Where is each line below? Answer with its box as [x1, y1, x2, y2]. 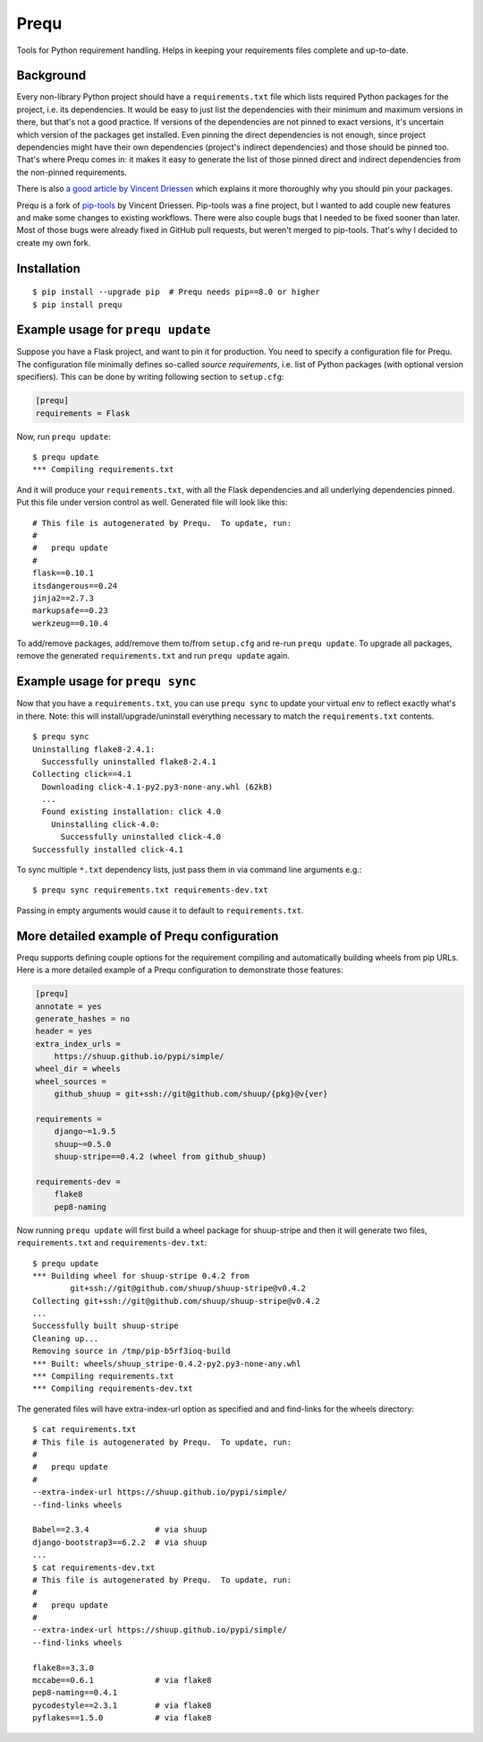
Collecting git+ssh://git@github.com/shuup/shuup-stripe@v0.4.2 [32, 1296, 321, 1306]
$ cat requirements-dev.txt [32, 1562, 156, 1573]
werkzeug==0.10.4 [32, 618, 108, 628]
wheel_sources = [35, 1076, 107, 1086]
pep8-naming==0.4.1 [32, 1687, 118, 1698]
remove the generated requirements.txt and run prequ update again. [16, 651, 290, 661]
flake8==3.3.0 [32, 1662, 94, 1673]
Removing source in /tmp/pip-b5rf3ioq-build [32, 1346, 232, 1357]
